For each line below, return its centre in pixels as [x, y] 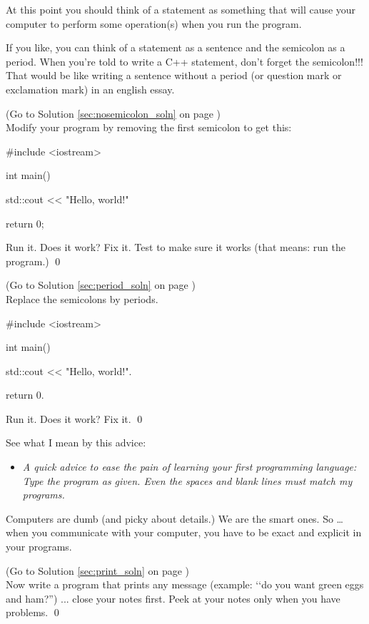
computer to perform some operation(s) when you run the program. [154, 23]
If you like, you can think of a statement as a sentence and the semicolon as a [176, 47]
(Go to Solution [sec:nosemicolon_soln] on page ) [113, 113]
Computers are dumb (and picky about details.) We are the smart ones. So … [175, 518]
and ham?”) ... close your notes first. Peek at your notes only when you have [173, 598]
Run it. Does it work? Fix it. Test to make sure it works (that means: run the [176, 247]
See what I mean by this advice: [76, 443]
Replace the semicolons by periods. [82, 298]
